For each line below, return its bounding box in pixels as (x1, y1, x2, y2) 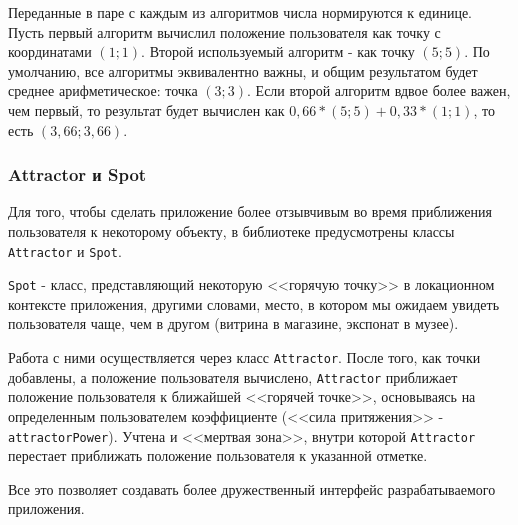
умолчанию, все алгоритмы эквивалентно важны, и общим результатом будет (8, 60, 478, 81)
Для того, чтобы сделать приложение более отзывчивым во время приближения (8, 201, 492, 222)
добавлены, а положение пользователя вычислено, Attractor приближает (8, 366, 458, 387)
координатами (8, 41, 92, 62)
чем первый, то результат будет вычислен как (8, 99, 285, 120)
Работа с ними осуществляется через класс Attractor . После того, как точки (8, 347, 481, 368)
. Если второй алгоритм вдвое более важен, (247, 80, 511, 101)
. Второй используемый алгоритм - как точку (141, 41, 415, 62)
